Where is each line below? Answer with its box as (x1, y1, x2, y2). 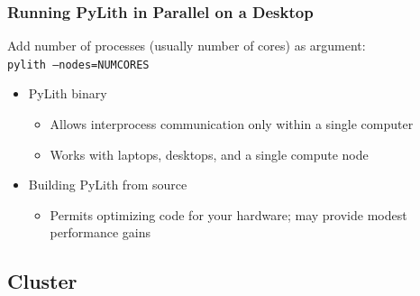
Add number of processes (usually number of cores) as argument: (7, 36, 366, 55)
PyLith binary (28, 84, 107, 103)
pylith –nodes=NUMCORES (7, 58, 150, 71)
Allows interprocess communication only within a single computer (50, 115, 414, 134)
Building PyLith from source (28, 175, 187, 194)
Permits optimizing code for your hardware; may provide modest (50, 205, 407, 224)
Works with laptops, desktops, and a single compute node (50, 144, 369, 163)
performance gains (50, 223, 151, 242)
